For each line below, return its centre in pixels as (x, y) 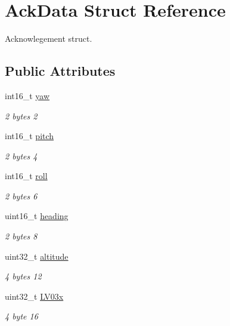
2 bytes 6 (21, 196)
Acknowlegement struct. (49, 39)
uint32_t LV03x (34, 296)
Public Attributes (60, 71)
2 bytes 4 (21, 156)
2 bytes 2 (21, 116)
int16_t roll (26, 176)
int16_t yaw (27, 95)
